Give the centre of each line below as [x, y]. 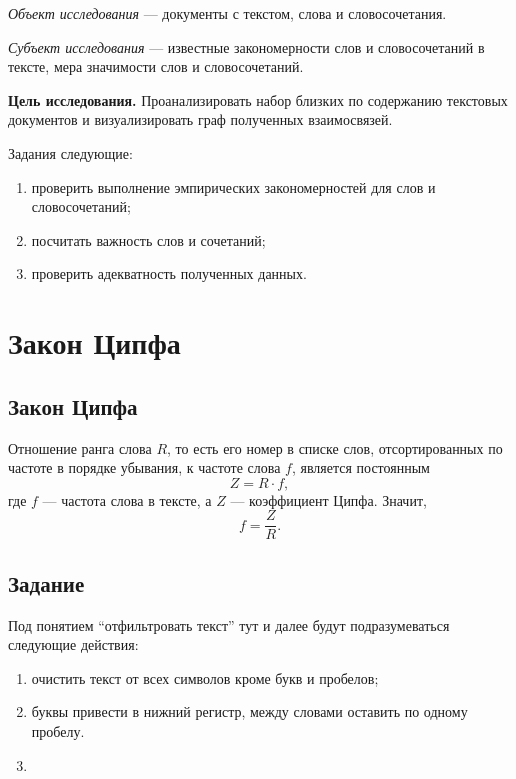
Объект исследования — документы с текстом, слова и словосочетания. [227, 13]
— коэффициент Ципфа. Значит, [328, 499]
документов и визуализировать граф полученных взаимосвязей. [200, 119]
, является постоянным [360, 467]
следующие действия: [73, 644]
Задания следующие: [70, 152]
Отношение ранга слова [80, 447]
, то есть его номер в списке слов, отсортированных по [335, 447]
